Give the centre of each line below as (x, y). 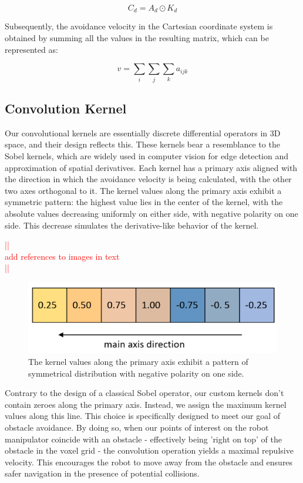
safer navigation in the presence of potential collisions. (102, 473)
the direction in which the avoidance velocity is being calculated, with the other (148, 179)
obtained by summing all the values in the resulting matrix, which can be (137, 38)
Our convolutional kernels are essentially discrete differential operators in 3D (143, 133)
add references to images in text (62, 256)
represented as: (31, 49)
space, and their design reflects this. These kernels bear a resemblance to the (142, 144)
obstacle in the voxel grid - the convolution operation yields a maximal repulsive (149, 450)
